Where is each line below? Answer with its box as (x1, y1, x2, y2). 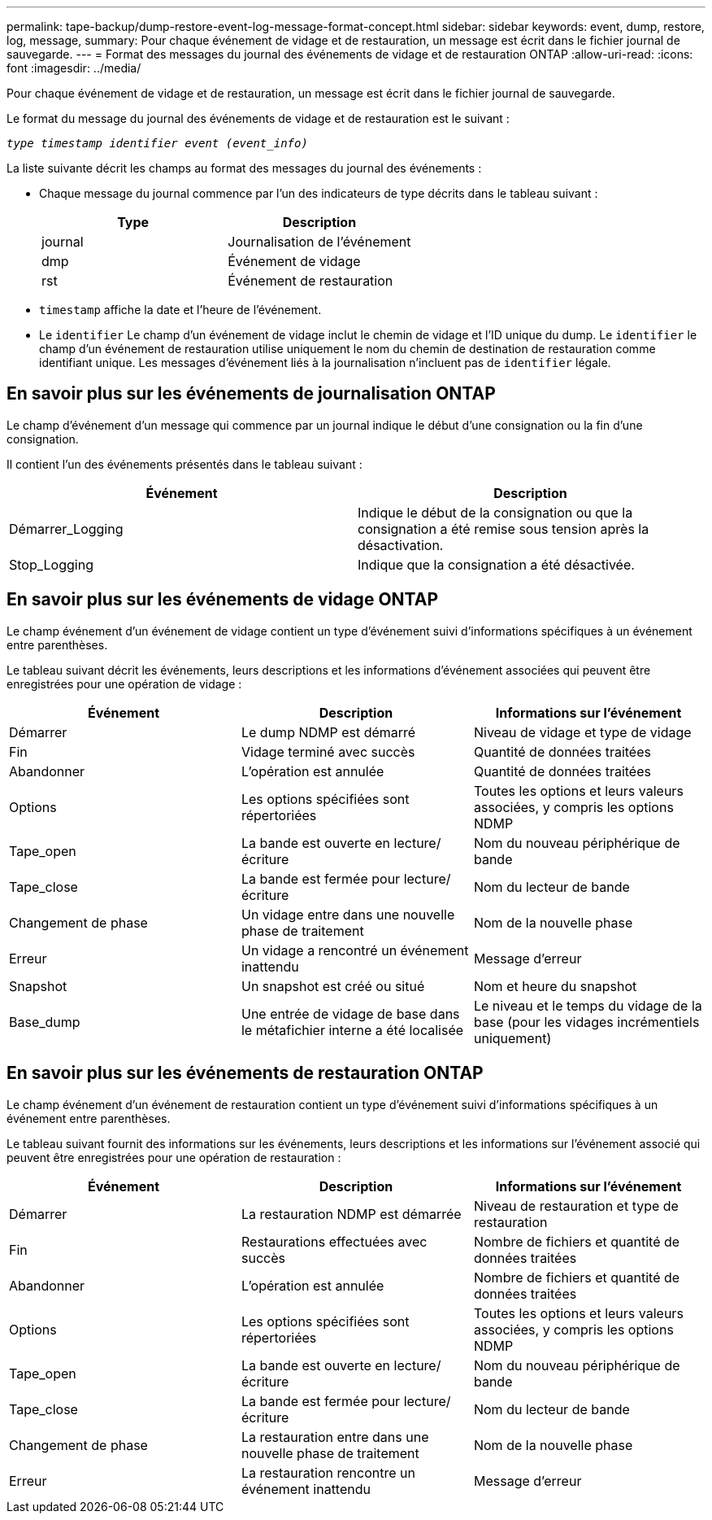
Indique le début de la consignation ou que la (358, 504, 633, 521)
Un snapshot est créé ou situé (241, 977, 425, 994)
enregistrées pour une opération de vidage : (7, 676, 242, 691)
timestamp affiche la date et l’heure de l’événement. (39, 303, 322, 317)
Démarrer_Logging (9, 520, 124, 537)
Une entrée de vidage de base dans (241, 1005, 460, 1022)
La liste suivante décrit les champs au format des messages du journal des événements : (7, 161, 482, 175)
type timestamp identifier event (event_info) (7, 137, 308, 150)
